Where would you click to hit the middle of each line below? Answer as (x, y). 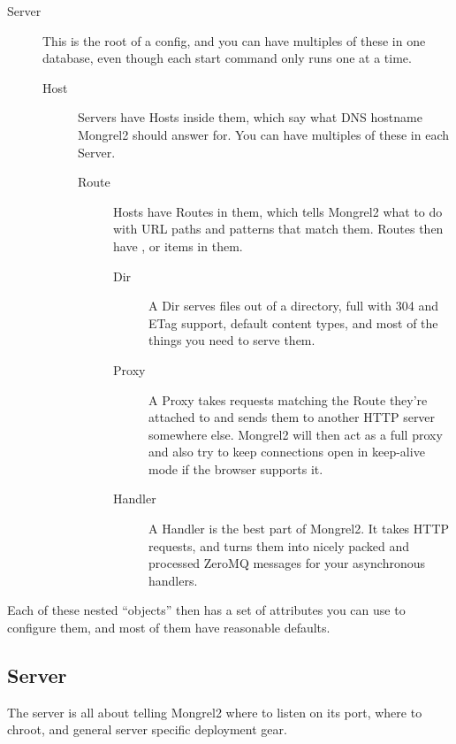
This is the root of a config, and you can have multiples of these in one (234, 40)
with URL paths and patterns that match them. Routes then (278, 229)
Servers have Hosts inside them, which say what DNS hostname (250, 117)
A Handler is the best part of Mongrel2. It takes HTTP (299, 529)
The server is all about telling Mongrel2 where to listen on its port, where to (215, 712)
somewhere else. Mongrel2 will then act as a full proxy (296, 434)
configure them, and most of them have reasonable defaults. (169, 628)
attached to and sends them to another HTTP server (292, 417)
